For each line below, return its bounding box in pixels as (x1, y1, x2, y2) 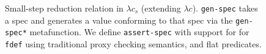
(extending (141, 2, 181, 14)
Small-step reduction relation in (5, 2, 124, 14)
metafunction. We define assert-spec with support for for (29, 25, 249, 38)
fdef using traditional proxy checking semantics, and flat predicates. (5, 37, 262, 50)
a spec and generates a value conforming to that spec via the (5, 13, 233, 26)
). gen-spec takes (192, 2, 258, 14)
